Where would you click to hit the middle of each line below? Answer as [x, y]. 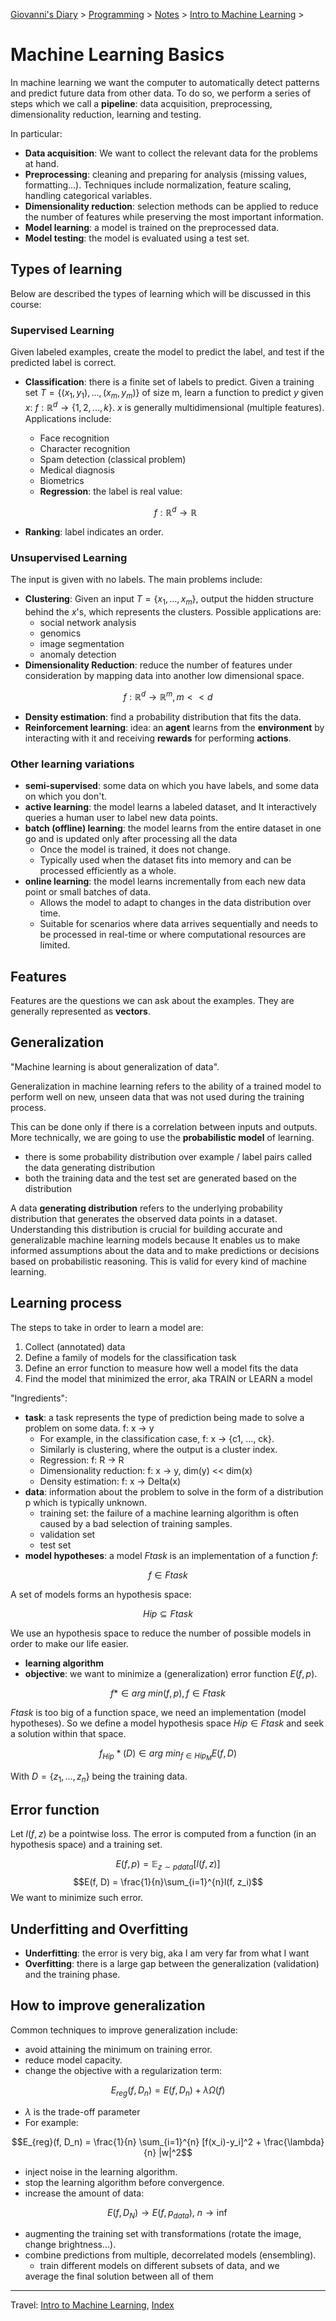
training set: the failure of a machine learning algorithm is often [169, 1513]
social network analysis [88, 623]
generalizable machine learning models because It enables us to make [155, 1240]
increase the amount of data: [84, 2193]
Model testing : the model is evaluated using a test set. [137, 238]
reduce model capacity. [73, 2060]
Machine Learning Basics [117, 55]
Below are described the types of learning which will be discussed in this [161, 293]
